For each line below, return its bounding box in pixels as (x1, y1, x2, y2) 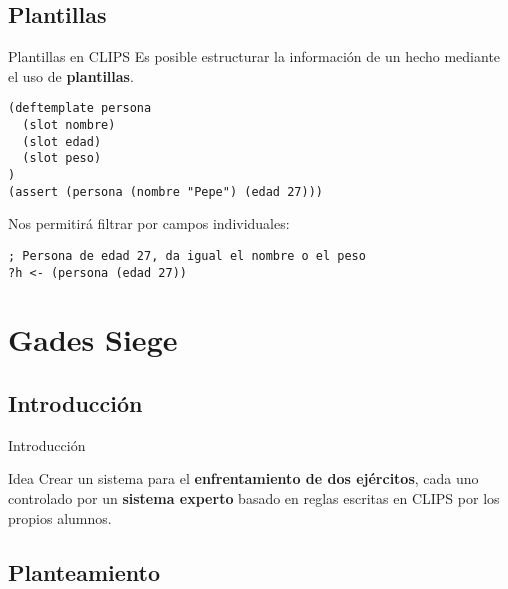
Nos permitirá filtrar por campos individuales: (8, 213, 290, 234)
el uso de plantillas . (8, 65, 134, 86)
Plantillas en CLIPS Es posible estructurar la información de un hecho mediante (8, 46, 501, 67)
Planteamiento (8, 556, 160, 587)
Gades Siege (8, 319, 178, 360)
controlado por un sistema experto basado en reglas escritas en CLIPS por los (8, 488, 500, 508)
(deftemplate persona (8, 101, 152, 116)
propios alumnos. (8, 507, 112, 528)
